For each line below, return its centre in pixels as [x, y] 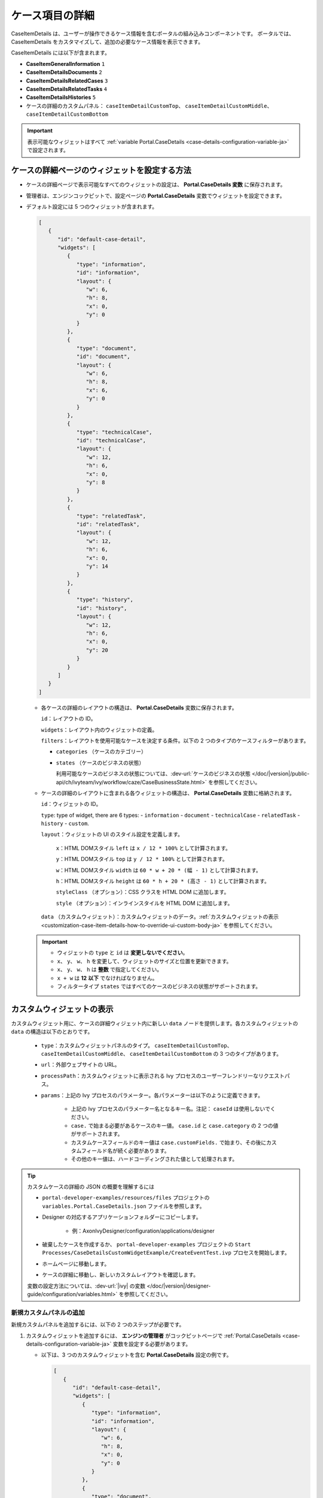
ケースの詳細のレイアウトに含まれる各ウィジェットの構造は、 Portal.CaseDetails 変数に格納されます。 [168, 793]
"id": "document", [103, 357]
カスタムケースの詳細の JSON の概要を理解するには [91, 1187]
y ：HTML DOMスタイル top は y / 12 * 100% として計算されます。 [142, 859]
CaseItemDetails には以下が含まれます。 [60, 53]
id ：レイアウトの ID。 [68, 718]
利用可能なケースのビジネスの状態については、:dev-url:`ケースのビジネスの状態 [153, 774]
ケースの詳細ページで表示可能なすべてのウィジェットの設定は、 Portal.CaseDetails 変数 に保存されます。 [156, 185]
